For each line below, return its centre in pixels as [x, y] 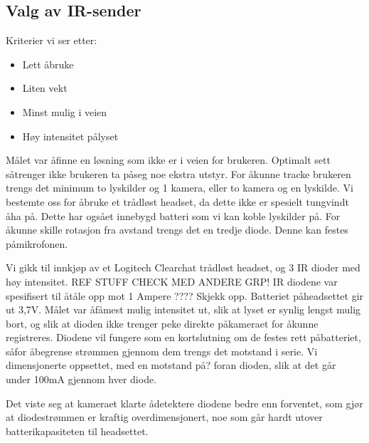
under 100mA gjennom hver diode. [81, 379]
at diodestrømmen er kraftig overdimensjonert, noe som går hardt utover [164, 417]
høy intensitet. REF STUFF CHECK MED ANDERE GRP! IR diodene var [172, 281]
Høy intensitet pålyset [70, 136]
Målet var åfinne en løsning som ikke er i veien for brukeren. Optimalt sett [168, 160]
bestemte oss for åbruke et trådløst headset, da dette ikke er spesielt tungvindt [177, 201]
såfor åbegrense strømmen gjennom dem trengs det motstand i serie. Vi [162, 351]
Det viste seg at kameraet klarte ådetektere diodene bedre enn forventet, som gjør [184, 403]
